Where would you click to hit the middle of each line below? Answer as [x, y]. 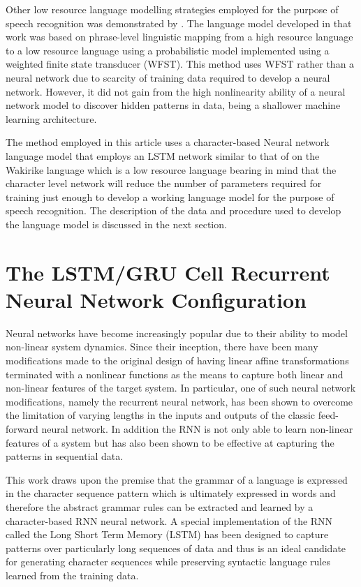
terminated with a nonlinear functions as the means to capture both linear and [175, 374]
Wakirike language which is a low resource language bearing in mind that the [171, 169]
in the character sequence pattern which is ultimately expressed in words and [171, 493]
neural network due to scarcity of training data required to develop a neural [168, 77]
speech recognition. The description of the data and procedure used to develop [174, 210]
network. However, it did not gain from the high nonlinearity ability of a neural [176, 91]
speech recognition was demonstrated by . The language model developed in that [179, 23]
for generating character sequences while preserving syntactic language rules [168, 562]
